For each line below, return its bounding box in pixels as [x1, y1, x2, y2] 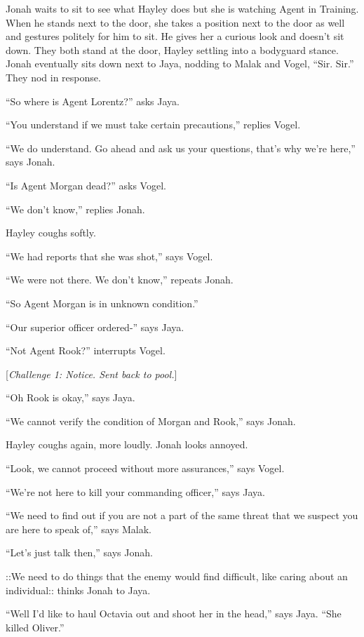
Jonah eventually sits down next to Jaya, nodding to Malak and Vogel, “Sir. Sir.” [6, 56, 354, 71]
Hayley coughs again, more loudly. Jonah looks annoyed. [6, 437, 248, 452]
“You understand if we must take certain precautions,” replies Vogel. [6, 117, 301, 132]
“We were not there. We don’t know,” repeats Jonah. [6, 272, 234, 287]
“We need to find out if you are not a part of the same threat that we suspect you [6, 508, 358, 523]
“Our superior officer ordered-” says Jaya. [6, 319, 184, 334]
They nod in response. [6, 69, 101, 84]
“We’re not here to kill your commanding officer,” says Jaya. [6, 484, 265, 499]
